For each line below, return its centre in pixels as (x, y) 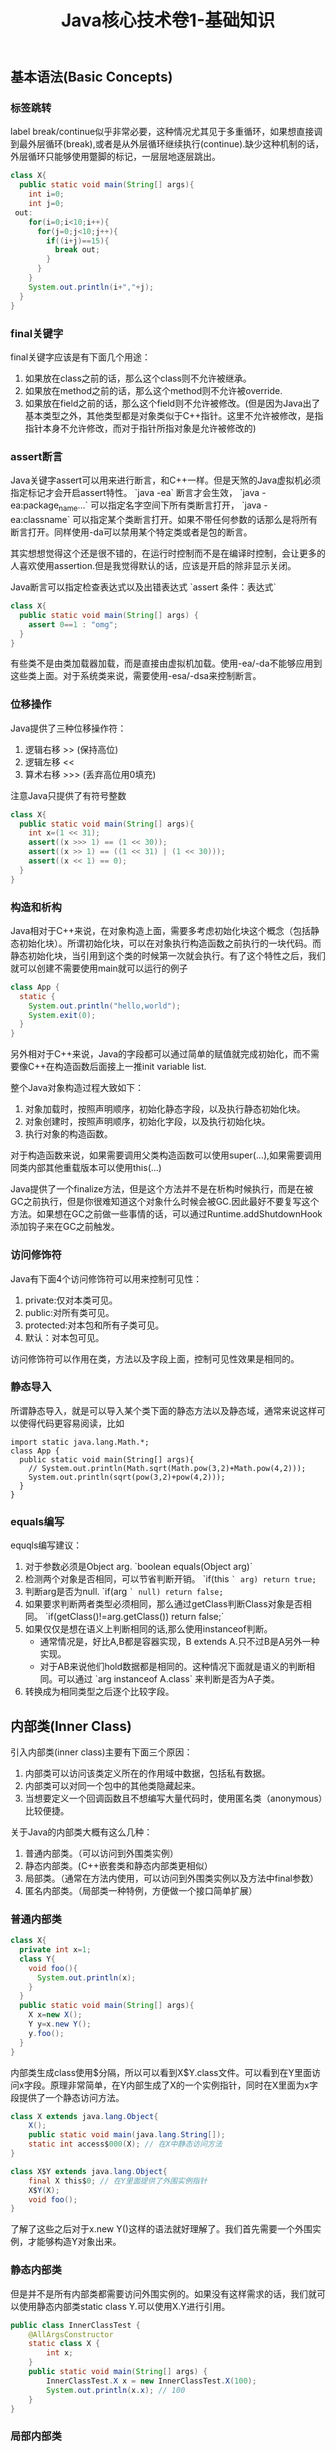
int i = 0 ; (46, 194)
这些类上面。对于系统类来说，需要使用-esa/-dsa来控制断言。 (136, 676)
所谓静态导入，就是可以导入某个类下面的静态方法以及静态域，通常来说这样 (163, 1410)
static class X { (64, 2344)
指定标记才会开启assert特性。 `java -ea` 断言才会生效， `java (135, 493)
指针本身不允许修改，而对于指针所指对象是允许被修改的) (140, 428)
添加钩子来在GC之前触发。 (65, 1227)
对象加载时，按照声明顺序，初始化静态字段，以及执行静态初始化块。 (165, 1109)
